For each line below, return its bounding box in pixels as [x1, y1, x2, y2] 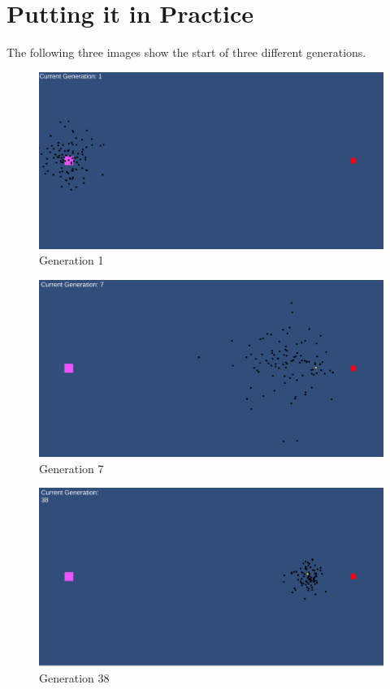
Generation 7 [39, 459, 104, 476]
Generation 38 [39, 669, 110, 686]
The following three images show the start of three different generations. [6, 44, 366, 61]
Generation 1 [39, 252, 104, 269]
